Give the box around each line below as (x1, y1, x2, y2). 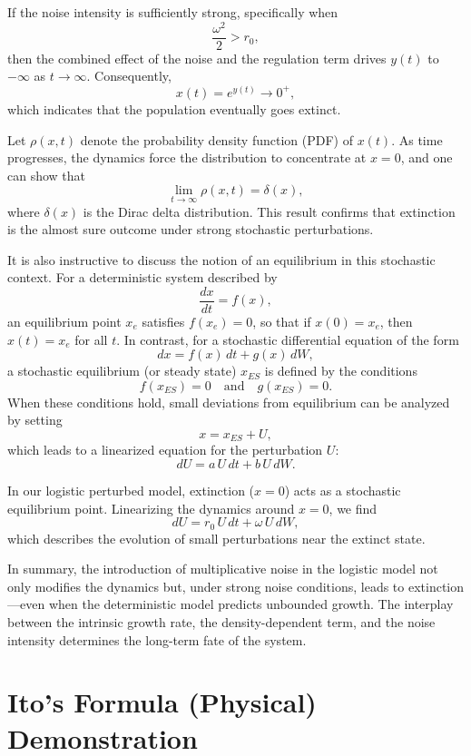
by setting (7, 410, 63, 429)
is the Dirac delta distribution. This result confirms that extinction (83, 201, 456, 221)
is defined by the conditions (264, 361, 417, 380)
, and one (400, 148, 453, 167)
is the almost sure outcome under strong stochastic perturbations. (7, 220, 374, 239)
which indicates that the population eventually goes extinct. (7, 99, 341, 118)
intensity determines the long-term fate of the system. (7, 630, 307, 649)
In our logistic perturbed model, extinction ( (7, 480, 255, 499)
